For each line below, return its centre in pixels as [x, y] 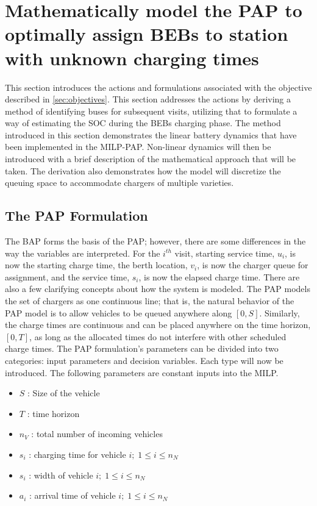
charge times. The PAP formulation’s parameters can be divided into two [142, 348]
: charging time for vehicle [77, 454]
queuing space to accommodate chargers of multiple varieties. [119, 183]
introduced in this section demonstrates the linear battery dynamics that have [151, 134]
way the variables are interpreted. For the [83, 253]
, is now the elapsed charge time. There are [219, 276]
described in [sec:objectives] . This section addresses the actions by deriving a [148, 99]
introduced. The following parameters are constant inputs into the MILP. [142, 372]
